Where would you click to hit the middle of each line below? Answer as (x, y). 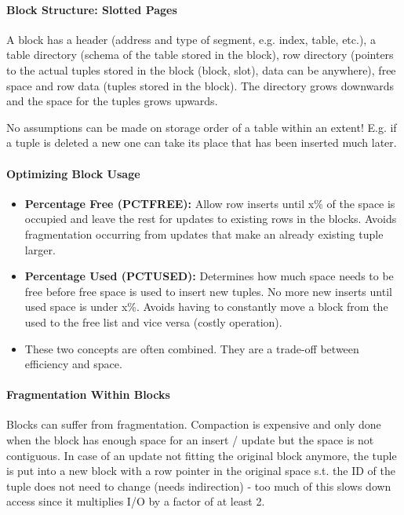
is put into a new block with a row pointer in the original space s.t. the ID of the (201, 471)
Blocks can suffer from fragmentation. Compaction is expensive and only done (194, 424)
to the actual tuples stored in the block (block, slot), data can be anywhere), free (201, 69)
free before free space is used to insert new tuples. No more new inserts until (208, 291)
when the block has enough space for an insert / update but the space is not (190, 440)
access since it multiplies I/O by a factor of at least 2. (136, 501)
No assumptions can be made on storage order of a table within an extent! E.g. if (202, 127)
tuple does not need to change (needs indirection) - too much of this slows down (199, 486)
